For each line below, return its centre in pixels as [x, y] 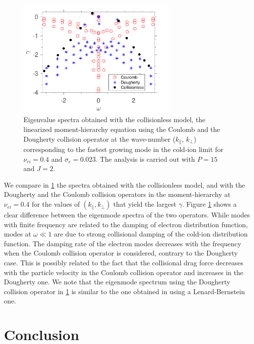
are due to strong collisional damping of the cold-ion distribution [151, 234]
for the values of [56, 204]
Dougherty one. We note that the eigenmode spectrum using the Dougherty [117, 282]
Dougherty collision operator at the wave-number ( [100, 139]
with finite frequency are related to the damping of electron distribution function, [126, 224]
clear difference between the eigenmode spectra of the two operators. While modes [127, 215]
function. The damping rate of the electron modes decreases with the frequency [123, 243]
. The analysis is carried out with [145, 159]
